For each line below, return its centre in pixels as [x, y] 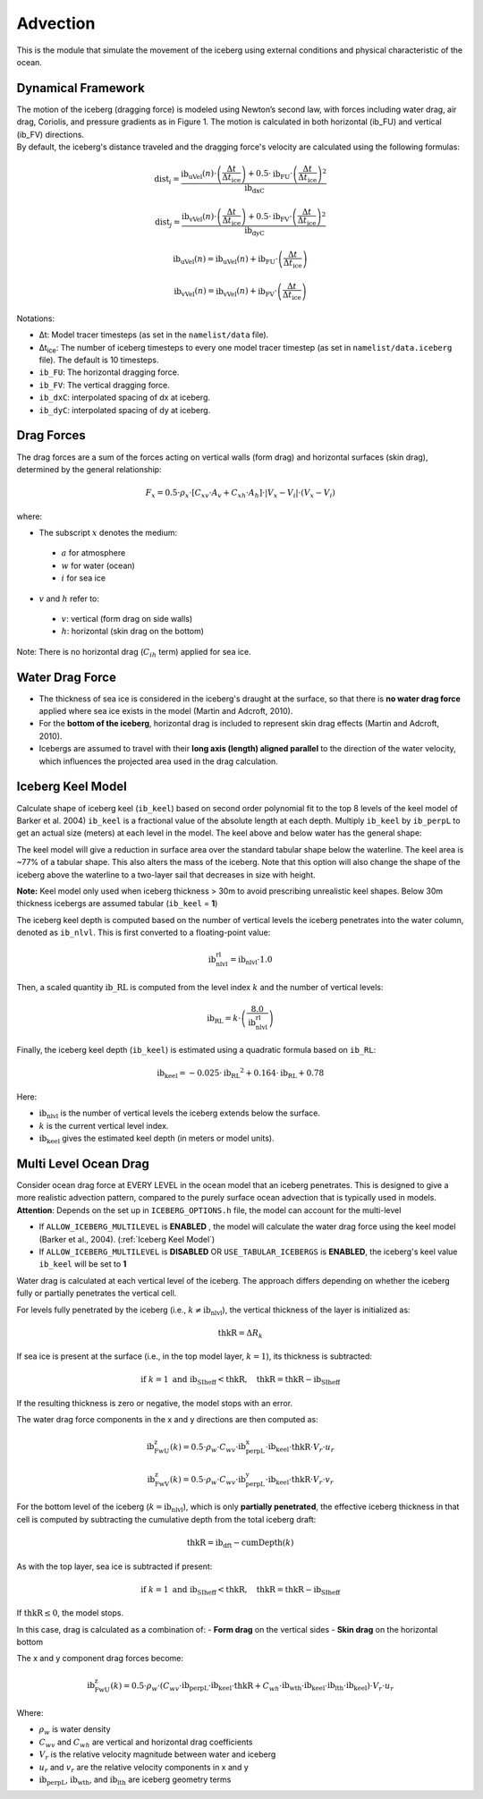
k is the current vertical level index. [104, 1125]
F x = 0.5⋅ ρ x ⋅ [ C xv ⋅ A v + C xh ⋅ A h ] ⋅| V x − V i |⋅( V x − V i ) [240, 494]
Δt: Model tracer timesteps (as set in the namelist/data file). [154, 335]
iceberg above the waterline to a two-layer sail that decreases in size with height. [166, 874]
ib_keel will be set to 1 [83, 1264]
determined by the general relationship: [89, 469]
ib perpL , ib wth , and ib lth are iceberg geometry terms [135, 1780]
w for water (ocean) [98, 565]
